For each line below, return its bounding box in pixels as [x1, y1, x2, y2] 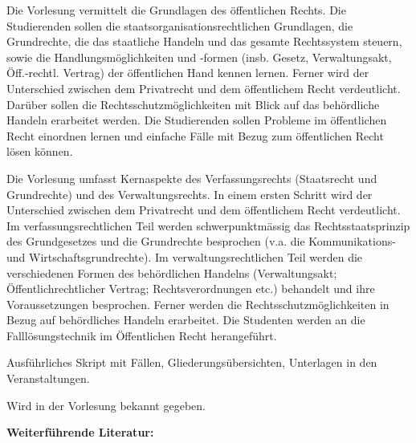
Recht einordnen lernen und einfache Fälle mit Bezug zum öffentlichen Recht [6, 127, 384, 144]
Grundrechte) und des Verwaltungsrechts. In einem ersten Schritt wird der [6, 185, 373, 202]
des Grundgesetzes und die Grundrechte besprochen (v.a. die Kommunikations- [6, 233, 396, 250]
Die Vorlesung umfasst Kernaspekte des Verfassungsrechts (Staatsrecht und [6, 169, 377, 186]
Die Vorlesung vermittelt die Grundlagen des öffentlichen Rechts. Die [6, 2, 346, 18]
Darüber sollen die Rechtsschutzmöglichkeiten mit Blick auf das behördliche [6, 96, 380, 112]
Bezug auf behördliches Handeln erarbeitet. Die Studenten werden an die [6, 311, 365, 328]
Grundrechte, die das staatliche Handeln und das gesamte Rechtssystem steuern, [6, 33, 402, 50]
